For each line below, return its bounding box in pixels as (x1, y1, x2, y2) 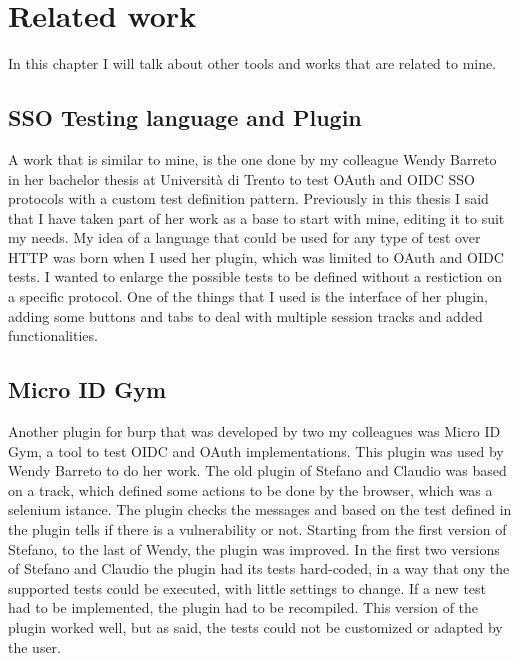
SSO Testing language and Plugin (8, 102, 362, 133)
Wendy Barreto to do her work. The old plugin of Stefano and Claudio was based (8, 460, 507, 481)
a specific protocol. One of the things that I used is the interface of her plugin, (8, 286, 488, 307)
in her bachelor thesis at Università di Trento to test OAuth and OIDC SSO (8, 168, 475, 189)
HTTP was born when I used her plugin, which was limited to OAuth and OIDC (8, 246, 504, 267)
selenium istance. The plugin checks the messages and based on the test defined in (8, 499, 512, 520)
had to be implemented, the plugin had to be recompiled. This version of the (8, 597, 479, 618)
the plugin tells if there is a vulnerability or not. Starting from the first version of (8, 519, 507, 540)
